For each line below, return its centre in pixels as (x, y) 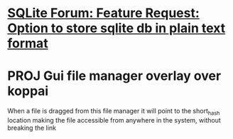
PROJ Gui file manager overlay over (114, 76)
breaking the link (32, 128)
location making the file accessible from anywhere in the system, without (114, 120)
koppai (28, 91)
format (28, 43)
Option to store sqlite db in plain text (116, 28)
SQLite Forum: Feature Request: (104, 13)
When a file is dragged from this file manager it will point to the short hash (114, 112)
